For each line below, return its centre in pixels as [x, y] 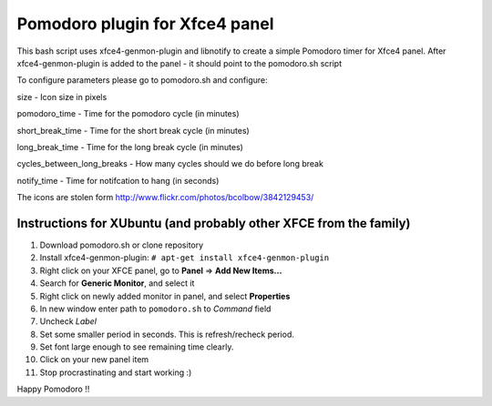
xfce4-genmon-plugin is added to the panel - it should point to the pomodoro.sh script [179, 63]
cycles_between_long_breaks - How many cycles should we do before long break [170, 164]
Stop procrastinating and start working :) [116, 372]
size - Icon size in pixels [62, 96]
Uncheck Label [68, 321]
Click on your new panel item [94, 360]
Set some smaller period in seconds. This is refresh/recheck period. [167, 334]
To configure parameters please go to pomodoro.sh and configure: [142, 80]
